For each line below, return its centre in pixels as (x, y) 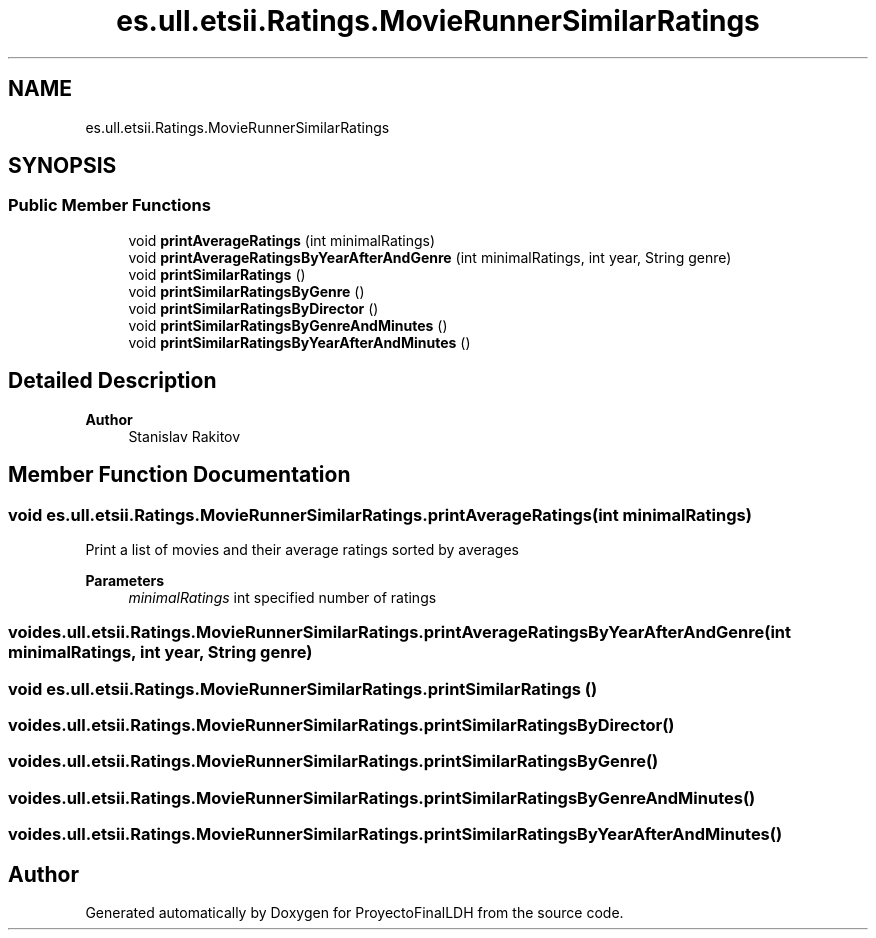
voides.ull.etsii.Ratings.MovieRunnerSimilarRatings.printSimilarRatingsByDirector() (341, 725)
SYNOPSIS (62, 166)
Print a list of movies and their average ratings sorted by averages (302, 549)
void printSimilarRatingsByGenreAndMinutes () (288, 325)
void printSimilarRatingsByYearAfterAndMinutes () (299, 342)
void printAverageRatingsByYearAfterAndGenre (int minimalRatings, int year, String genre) (430, 257)
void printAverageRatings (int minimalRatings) (282, 240)
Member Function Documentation (179, 475)
